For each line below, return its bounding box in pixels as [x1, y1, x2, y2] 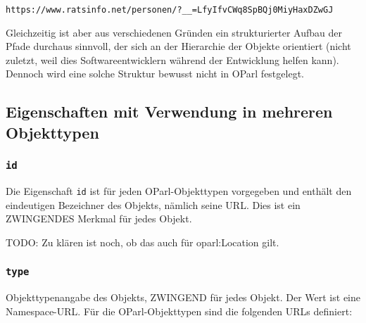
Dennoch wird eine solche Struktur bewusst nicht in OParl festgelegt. [6, 66, 304, 81]
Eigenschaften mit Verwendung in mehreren [6, 101, 333, 122]
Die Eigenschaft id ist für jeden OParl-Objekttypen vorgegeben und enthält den [6, 183, 352, 198]
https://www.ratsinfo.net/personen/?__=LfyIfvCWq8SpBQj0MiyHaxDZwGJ [6, 5, 334, 15]
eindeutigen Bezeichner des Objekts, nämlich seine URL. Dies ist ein [6, 197, 301, 212]
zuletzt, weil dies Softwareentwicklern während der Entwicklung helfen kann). [6, 52, 339, 67]
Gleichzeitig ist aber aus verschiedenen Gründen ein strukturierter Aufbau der [6, 25, 343, 39]
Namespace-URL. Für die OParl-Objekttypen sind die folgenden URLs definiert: [6, 303, 353, 318]
